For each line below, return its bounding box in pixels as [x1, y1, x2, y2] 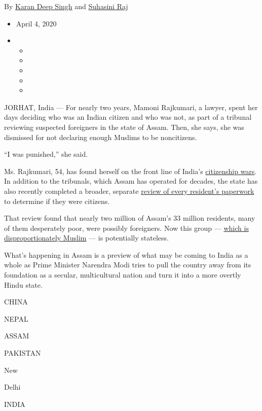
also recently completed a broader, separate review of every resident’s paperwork [4, 185, 254, 196]
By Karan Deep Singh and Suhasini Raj [4, 1, 128, 11]
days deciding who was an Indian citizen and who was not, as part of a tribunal [4, 112, 252, 122]
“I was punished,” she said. [4, 149, 88, 159]
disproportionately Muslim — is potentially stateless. [4, 232, 169, 243]
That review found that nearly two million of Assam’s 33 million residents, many [4, 213, 255, 223]
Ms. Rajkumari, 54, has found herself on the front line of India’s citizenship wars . [4, 165, 257, 176]
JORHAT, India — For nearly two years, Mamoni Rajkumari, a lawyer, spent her [4, 101, 258, 112]
